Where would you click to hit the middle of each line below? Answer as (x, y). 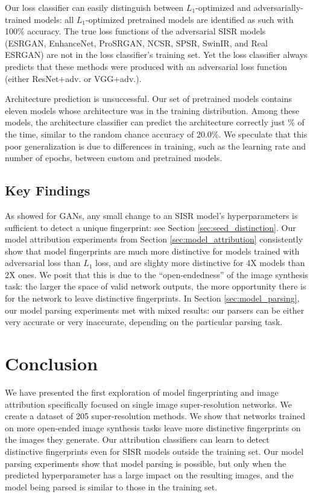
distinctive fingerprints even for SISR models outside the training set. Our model (154, 451)
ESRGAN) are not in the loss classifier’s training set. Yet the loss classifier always (156, 55)
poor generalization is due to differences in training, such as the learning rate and (156, 146)
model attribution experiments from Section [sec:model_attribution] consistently (154, 239)
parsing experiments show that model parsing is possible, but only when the (146, 463)
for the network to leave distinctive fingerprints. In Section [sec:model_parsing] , (152, 298)
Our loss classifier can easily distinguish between (94, 7)
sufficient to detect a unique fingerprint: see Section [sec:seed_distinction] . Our (150, 227)
